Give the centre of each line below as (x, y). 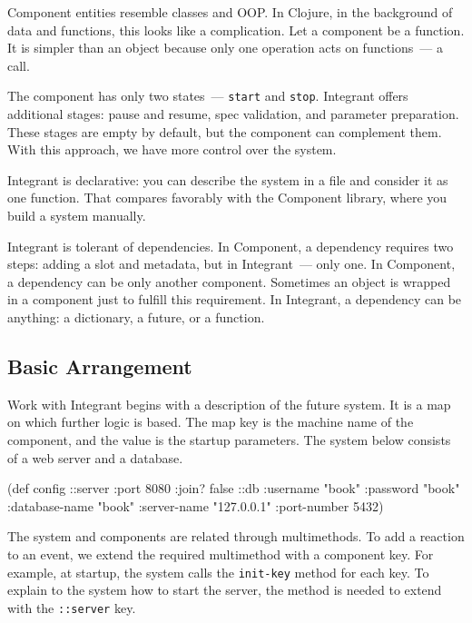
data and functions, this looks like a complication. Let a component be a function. (236, 30)
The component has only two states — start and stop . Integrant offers (208, 96)
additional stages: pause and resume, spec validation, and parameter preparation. (233, 114)
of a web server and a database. (95, 457)
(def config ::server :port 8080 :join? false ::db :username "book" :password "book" (234, 488)
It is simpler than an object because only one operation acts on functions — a (225, 48)
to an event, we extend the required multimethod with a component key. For (221, 554)
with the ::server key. (72, 607)
